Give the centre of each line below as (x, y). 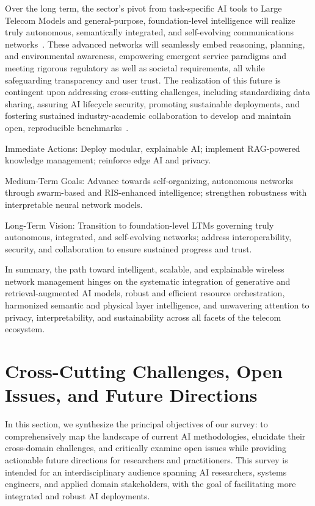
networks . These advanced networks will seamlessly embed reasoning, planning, (155, 44)
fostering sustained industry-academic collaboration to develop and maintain (148, 116)
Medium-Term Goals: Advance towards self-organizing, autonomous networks (149, 180)
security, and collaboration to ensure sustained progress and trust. (129, 248)
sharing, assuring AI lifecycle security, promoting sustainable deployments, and (152, 103)
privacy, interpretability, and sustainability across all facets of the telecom (143, 317)
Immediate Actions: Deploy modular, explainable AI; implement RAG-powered (153, 148)
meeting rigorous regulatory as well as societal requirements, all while (135, 67)
